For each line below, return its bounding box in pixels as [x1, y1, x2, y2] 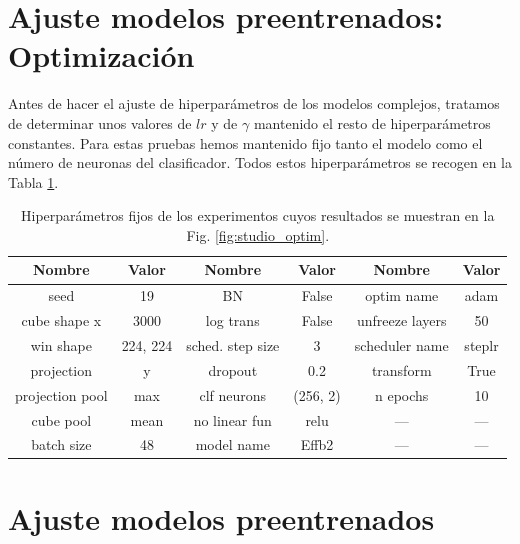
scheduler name [354, 335, 449, 355]
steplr [464, 335, 499, 355]
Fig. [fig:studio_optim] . [186, 224, 330, 245]
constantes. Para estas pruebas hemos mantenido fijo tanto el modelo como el [8, 132, 483, 153]
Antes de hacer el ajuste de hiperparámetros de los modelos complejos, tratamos [8, 93, 500, 114]
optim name [365, 285, 439, 306]
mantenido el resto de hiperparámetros [253, 112, 491, 133]
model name [195, 434, 270, 455]
